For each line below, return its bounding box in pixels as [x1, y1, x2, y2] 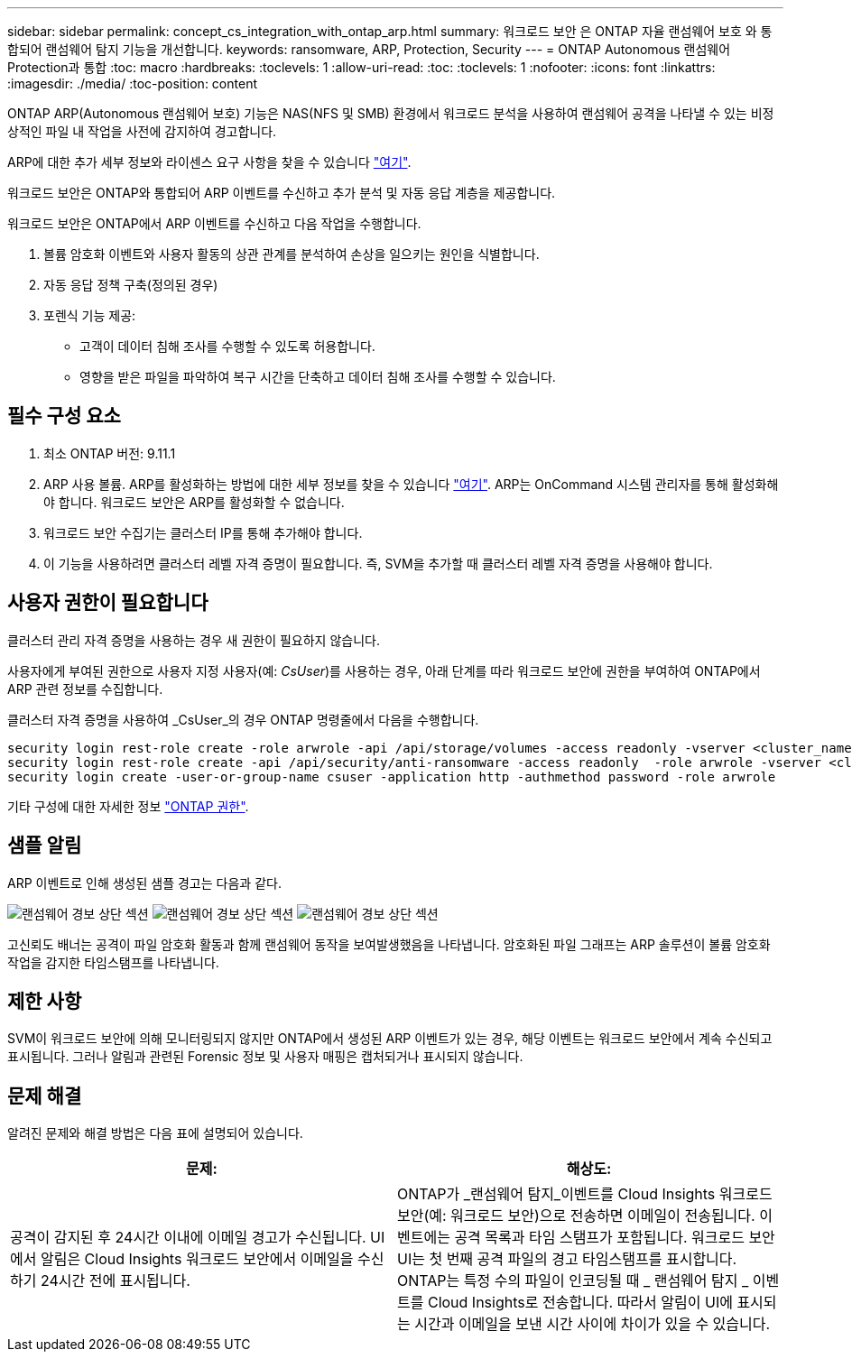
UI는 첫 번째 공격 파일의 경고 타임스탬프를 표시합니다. [397, 1250, 737, 1269]
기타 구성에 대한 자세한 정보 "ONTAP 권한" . [7, 798, 249, 814]
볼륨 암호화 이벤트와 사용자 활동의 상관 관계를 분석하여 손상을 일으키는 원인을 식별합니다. [43, 246, 540, 262]
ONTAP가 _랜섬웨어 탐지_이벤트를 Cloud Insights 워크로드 [397, 1185, 773, 1204]
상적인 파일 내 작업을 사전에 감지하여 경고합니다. [7, 124, 277, 139]
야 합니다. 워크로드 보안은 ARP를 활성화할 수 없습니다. [43, 494, 345, 510]
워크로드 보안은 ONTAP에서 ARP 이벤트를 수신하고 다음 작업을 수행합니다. [7, 216, 421, 231]
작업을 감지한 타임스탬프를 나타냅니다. [7, 954, 219, 970]
